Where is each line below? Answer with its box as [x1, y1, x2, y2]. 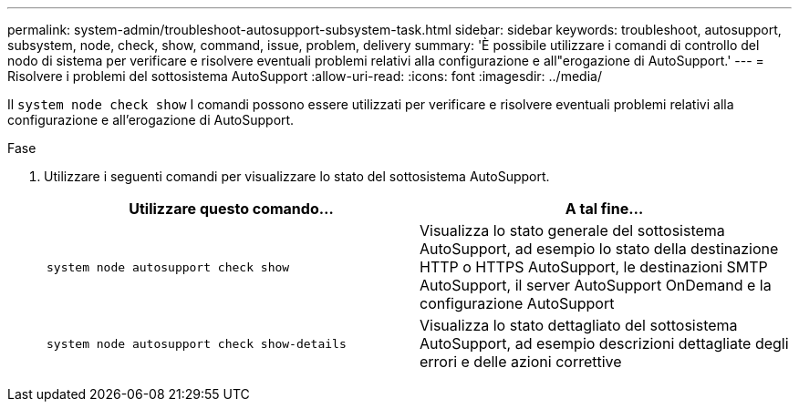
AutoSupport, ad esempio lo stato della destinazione [420, 240, 779, 258]
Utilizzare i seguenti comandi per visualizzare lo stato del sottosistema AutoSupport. [44, 169, 550, 184]
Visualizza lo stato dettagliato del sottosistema [420, 316, 738, 334]
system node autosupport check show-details [47, 336, 347, 351]
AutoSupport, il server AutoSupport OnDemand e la [420, 276, 772, 294]
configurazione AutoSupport [420, 294, 615, 312]
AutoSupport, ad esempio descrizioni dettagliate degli [420, 334, 789, 353]
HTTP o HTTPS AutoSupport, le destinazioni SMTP [420, 258, 768, 276]
